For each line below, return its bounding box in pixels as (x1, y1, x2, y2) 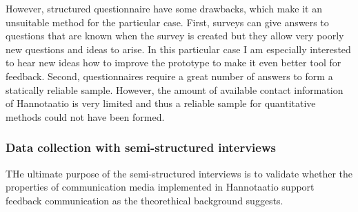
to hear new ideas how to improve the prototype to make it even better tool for (6, 55, 341, 70)
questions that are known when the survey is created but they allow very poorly (6, 28, 344, 43)
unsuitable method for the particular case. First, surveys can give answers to (6, 15, 329, 29)
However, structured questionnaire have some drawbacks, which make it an (6, 1, 322, 15)
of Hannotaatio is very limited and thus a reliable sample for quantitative (6, 96, 316, 110)
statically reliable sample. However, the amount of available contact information (6, 82, 344, 97)
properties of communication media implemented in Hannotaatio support (6, 180, 315, 194)
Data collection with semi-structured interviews (6, 139, 276, 156)
